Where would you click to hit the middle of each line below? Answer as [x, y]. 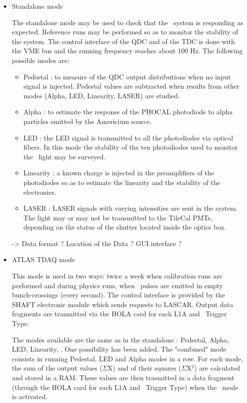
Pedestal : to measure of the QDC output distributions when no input [127, 76]
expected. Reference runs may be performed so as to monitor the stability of [125, 32]
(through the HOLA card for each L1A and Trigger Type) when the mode [125, 387]
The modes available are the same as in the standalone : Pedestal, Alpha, [120, 339]
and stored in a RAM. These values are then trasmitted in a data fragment [123, 377]
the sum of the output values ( [57, 368]
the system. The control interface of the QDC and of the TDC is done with [123, 41]
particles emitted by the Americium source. [87, 121]
